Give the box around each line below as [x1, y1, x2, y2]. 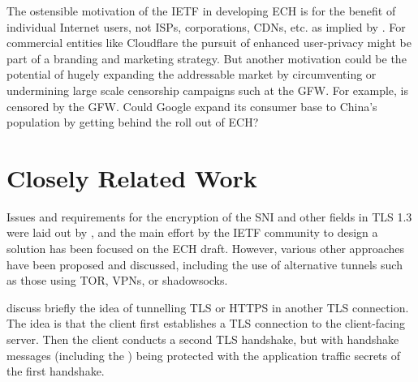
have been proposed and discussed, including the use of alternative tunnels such [6, 255, 403, 273]
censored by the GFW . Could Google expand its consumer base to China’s [6, 97, 377, 114]
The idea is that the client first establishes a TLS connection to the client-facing [6, 315, 405, 332]
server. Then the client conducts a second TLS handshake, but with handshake [6, 331, 399, 348]
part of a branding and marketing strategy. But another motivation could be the [6, 49, 407, 67]
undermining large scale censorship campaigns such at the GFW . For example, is [6, 81, 408, 98]
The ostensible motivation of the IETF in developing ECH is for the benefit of [6, 2, 396, 19]
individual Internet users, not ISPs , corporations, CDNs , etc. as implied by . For [6, 18, 406, 35]
